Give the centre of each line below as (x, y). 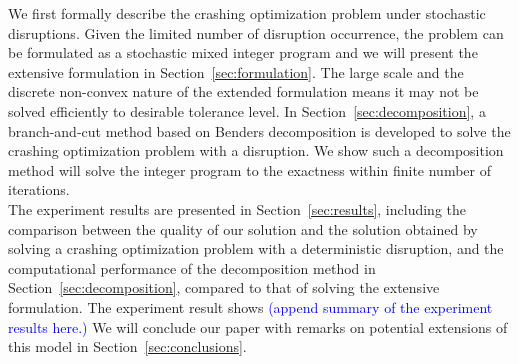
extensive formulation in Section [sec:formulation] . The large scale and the (236, 71)
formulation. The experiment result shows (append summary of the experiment (250, 306)
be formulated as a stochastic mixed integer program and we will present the (243, 52)
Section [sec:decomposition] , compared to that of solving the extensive (224, 287)
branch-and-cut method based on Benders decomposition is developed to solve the (259, 130)
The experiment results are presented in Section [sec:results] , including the (237, 208)
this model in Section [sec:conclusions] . (127, 346)
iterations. (39, 189)
